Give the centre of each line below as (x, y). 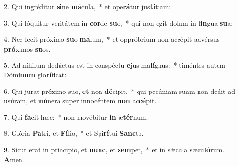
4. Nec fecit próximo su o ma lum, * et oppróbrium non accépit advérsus (112, 39)
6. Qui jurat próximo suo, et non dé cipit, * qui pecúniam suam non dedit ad (119, 91)
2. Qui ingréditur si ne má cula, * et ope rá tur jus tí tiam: (88, 6)
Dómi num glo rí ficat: (35, 74)
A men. (14, 159)
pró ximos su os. (27, 48)
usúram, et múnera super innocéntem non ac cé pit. (80, 101)
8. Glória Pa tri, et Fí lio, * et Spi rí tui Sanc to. (74, 133)
